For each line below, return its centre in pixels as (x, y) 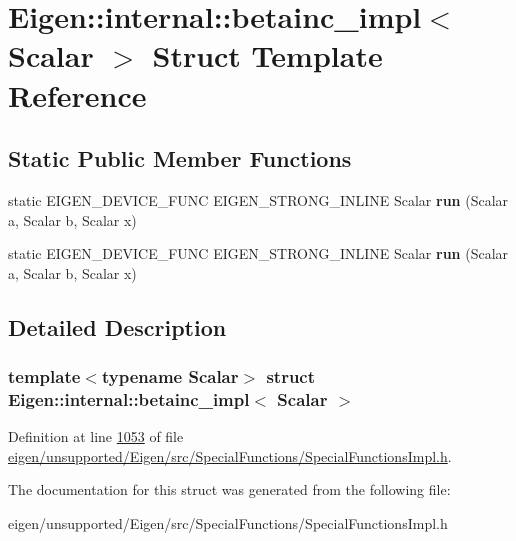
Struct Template (267, 55)
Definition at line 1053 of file (96, 436)
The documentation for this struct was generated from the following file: (229, 489)
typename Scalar (170, 376)
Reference (77, 94)
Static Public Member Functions (180, 158)
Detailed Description (117, 326)
